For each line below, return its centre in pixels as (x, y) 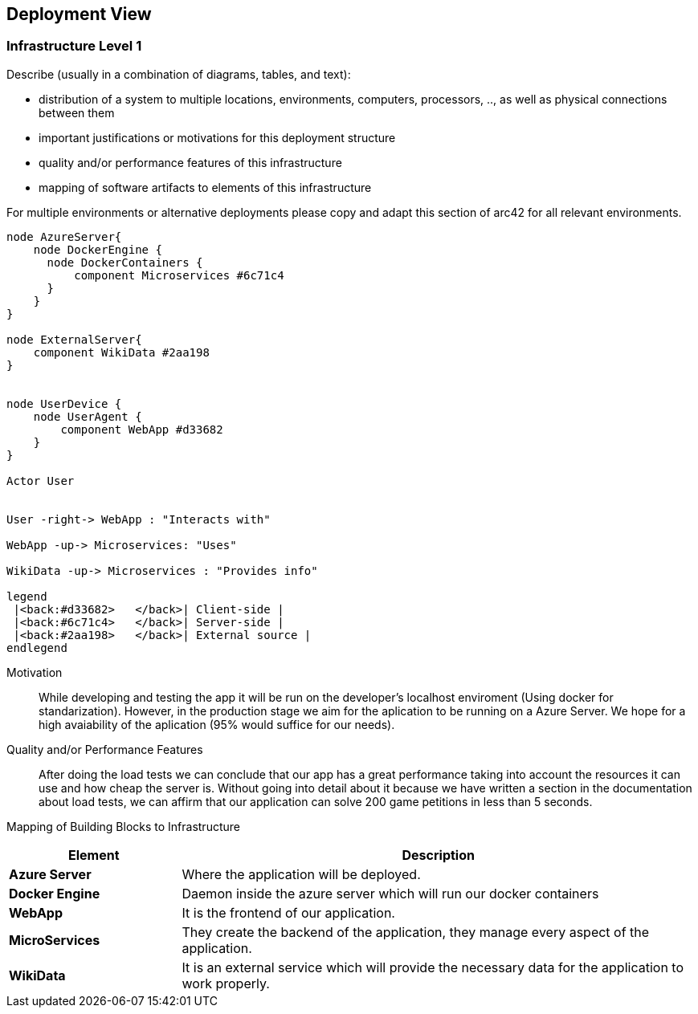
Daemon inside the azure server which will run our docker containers (390, 893)
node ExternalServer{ (74, 339)
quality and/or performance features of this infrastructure (190, 162)
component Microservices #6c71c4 (179, 275)
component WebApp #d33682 (142, 429)
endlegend (37, 647)
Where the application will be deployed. (301, 874)
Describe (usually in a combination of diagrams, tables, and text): (179, 74)
